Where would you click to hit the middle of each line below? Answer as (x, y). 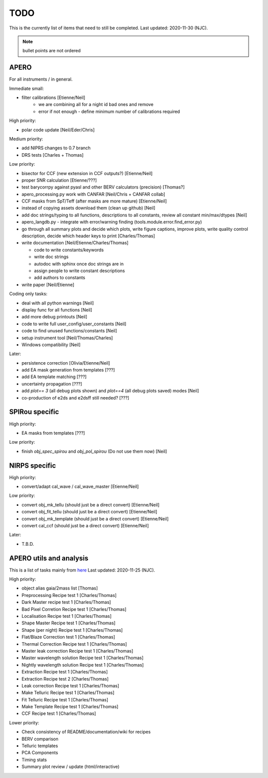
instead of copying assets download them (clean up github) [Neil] (89, 208)
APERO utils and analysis (49, 558)
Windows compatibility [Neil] (51, 344)
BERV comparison (40, 739)
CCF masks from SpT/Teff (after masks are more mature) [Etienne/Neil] (94, 201)
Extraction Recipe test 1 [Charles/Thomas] (65, 672)
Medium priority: (26, 139)
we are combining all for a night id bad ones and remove (96, 104)
